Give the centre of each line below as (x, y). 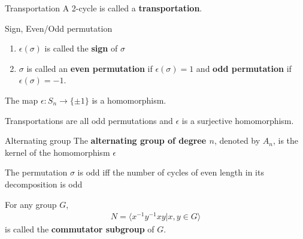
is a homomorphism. (129, 100)
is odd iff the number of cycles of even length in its (171, 172)
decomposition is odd (44, 184)
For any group (31, 204)
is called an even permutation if (90, 68)
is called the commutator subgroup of (80, 229)
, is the (286, 140)
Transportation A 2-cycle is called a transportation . (104, 8)
